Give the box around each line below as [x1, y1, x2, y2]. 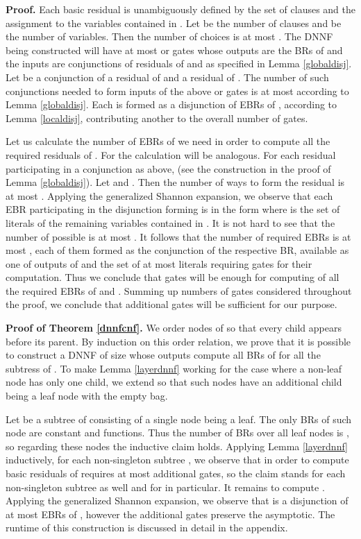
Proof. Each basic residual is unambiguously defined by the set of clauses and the [6, 2, 356, 16]
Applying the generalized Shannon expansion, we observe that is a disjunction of [6, 493, 349, 508]
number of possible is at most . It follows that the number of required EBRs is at [6, 229, 351, 243]
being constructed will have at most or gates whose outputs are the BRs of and [6, 42, 343, 57]
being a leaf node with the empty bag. [6, 388, 168, 403]
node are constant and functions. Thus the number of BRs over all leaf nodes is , [6, 425, 349, 440]
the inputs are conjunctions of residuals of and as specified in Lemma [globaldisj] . [6, 56, 352, 71]
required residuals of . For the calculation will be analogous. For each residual [6, 147, 336, 162]
